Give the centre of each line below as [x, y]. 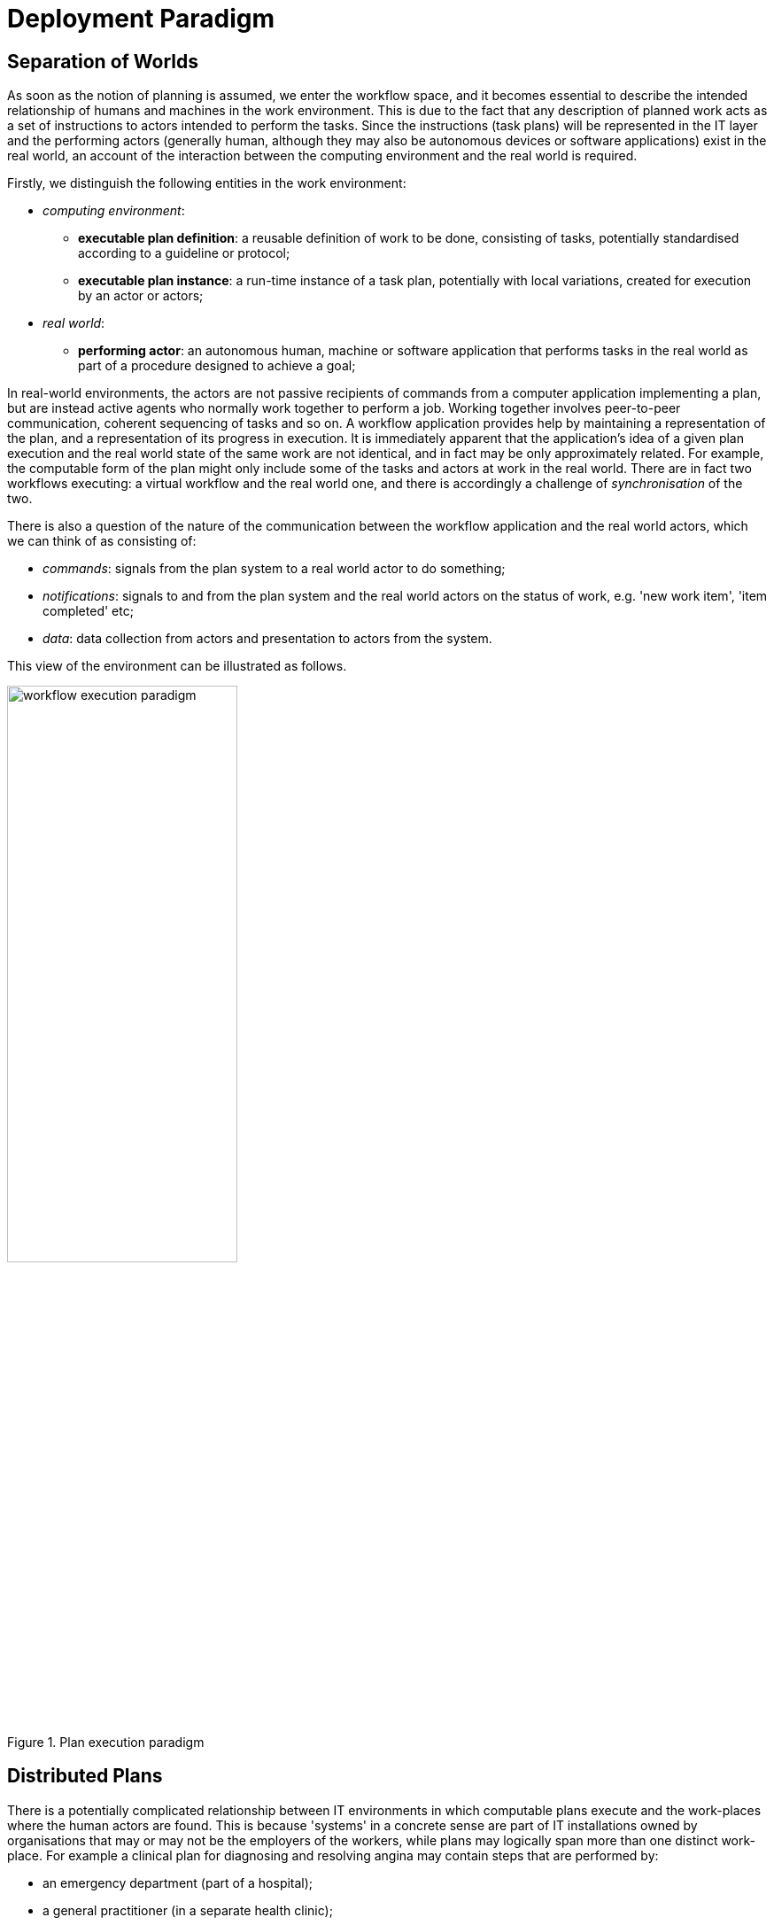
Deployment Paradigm [141, 19]
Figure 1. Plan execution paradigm [106, 1742]
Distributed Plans [85, 1776]
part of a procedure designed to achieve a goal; [217, 366]
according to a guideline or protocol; [184, 253]
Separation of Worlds [103, 61]
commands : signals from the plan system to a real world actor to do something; [274, 569]
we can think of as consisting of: [102, 541]
